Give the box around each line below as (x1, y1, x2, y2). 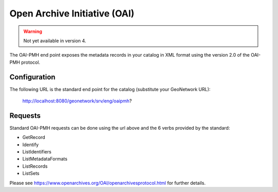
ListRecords (22, 163, 48, 169)
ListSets (22, 170, 40, 177)
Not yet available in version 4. (23, 38, 86, 44)
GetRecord (22, 134, 46, 141)
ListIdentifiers (22, 149, 51, 155)
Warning (23, 28, 42, 34)
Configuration (9, 73, 56, 81)
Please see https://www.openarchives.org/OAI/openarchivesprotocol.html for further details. (9, 180, 206, 186)
